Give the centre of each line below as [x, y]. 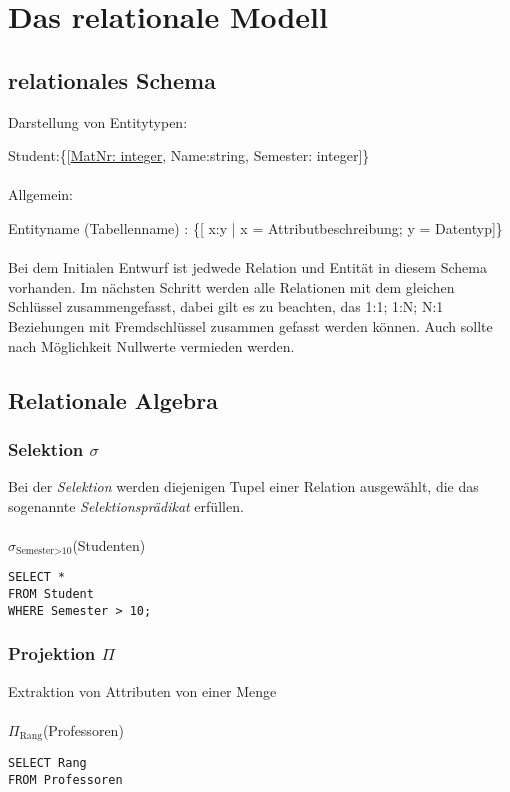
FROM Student [51, 594]
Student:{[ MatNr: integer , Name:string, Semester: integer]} [189, 155]
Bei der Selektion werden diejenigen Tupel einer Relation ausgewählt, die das [243, 486]
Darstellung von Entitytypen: [98, 121]
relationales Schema [112, 79]
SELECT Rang [47, 763]
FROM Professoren [65, 779]
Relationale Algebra [113, 399]
